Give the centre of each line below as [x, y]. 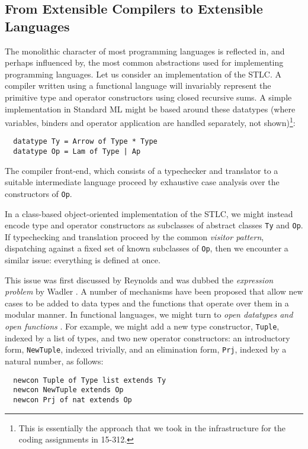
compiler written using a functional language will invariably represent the [138, 85]
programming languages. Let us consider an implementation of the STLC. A [143, 74]
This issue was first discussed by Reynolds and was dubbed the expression [139, 280]
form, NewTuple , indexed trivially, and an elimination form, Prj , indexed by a [146, 349]
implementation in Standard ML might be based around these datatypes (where [150, 109]
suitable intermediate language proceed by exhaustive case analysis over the [142, 182]
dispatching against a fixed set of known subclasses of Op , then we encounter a [147, 248]
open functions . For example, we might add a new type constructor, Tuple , [142, 326]
